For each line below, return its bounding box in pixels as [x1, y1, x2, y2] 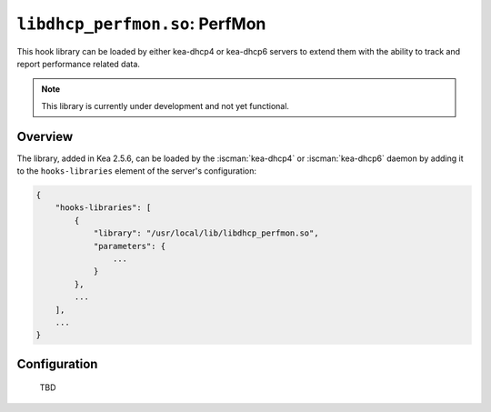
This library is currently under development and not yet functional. [41, 100, 290, 111]
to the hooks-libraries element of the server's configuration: [16, 166, 257, 176]
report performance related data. [16, 58, 141, 69]
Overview [16, 128, 74, 145]
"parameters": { [93, 241, 166, 251]
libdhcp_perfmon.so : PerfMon [16, 14, 266, 34]
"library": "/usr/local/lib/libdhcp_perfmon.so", [93, 228, 319, 238]
